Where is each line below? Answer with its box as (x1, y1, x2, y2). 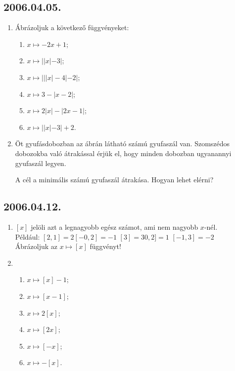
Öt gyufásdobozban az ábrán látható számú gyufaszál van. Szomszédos (15, 138, 230, 149)
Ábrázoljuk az (15, 241, 58, 251)
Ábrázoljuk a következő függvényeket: (15, 22, 129, 33)
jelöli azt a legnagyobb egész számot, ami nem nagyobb (31, 221, 198, 232)
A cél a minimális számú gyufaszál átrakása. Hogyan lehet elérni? (15, 174, 214, 185)
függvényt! (90, 241, 121, 251)
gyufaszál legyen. (15, 158, 66, 168)
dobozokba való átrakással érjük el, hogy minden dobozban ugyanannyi (15, 148, 232, 158)
